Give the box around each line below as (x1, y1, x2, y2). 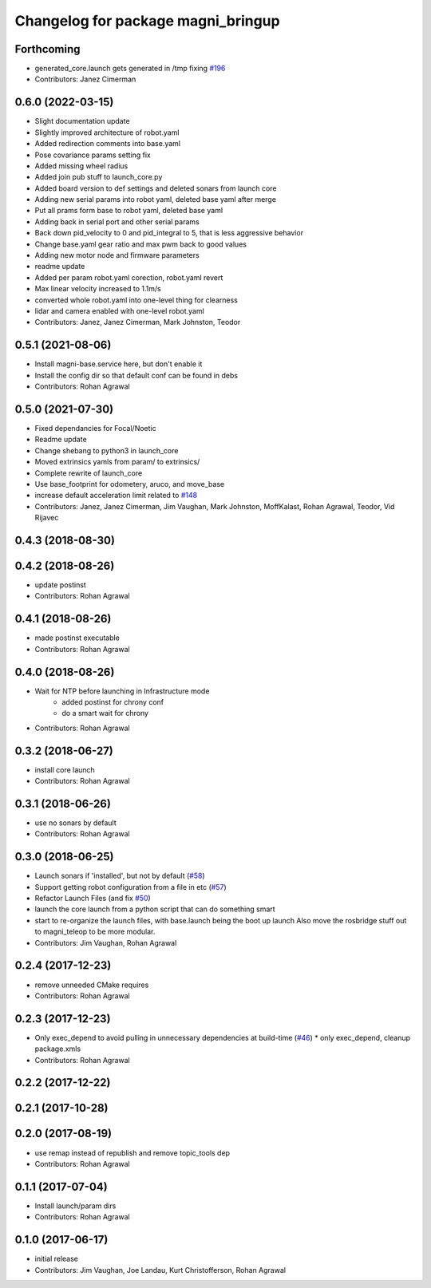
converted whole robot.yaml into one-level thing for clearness (34, 295, 239, 305)
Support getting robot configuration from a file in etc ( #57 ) (34, 882, 227, 891)
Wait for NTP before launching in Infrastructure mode (34, 686, 210, 696)
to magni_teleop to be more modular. (34, 926, 156, 937)
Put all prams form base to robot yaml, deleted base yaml (34, 206, 223, 215)
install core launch (34, 765, 95, 774)
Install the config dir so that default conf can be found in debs (34, 370, 239, 380)
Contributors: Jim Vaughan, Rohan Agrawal (34, 938, 177, 947)
